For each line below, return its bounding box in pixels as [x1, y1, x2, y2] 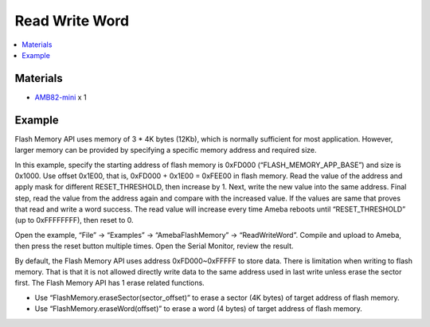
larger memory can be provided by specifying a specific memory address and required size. [14, 146, 318, 155]
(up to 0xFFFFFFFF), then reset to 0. [14, 216, 135, 225]
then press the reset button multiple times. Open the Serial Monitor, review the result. [14, 241, 294, 251]
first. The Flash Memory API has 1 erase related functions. [14, 278, 205, 288]
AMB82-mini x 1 [34, 92, 87, 102]
